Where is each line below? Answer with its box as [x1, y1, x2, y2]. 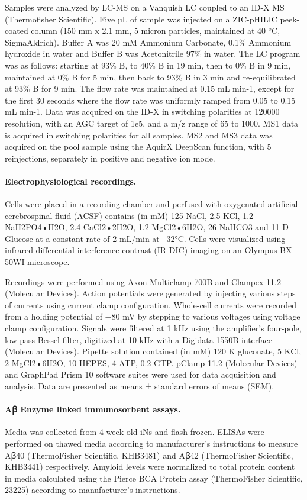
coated [5, 24, 28, 37]
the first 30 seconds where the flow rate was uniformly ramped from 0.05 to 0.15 [5, 93, 296, 106]
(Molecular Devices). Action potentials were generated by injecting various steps [5, 287, 296, 299]
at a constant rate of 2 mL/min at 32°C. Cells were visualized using [35, 232, 286, 244]
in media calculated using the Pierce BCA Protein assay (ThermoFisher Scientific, [5, 472, 303, 484]
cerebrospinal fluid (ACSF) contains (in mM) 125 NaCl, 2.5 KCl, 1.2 [5, 209, 254, 221]
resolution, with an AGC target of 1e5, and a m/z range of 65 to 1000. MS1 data [5, 117, 299, 129]
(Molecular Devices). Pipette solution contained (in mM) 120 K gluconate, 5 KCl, [5, 345, 302, 357]
